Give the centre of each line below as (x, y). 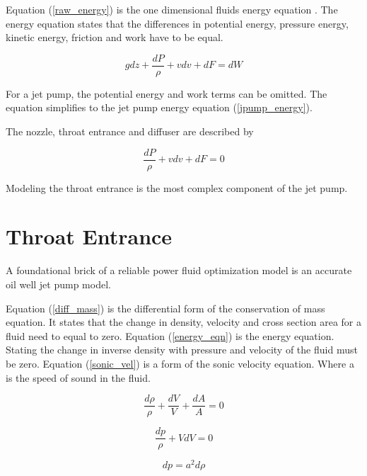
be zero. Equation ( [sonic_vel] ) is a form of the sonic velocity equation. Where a (180, 363)
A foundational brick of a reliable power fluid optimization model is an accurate (179, 270)
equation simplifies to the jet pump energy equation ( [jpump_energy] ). (159, 107)
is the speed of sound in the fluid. (78, 377)
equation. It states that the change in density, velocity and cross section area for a (183, 322)
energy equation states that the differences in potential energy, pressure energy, (177, 23)
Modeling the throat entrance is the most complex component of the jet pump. (177, 187)
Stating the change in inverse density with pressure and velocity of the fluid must (182, 350)
